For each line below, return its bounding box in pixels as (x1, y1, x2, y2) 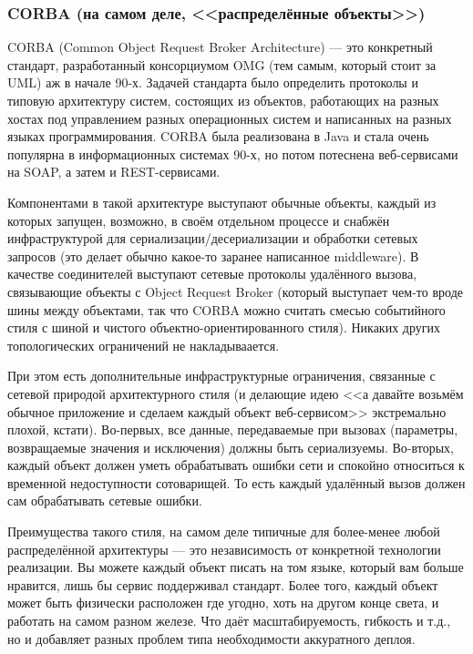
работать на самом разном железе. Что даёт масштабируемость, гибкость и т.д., (7, 611, 451, 630)
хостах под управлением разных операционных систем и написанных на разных (7, 108, 452, 128)
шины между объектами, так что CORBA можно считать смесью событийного (7, 300, 446, 319)
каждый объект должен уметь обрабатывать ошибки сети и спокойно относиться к (7, 455, 465, 475)
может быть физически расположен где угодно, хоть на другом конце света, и (7, 593, 439, 612)
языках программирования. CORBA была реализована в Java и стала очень (7, 127, 429, 146)
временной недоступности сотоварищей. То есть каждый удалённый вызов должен (7, 473, 466, 492)
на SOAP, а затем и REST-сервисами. (7, 162, 221, 181)
